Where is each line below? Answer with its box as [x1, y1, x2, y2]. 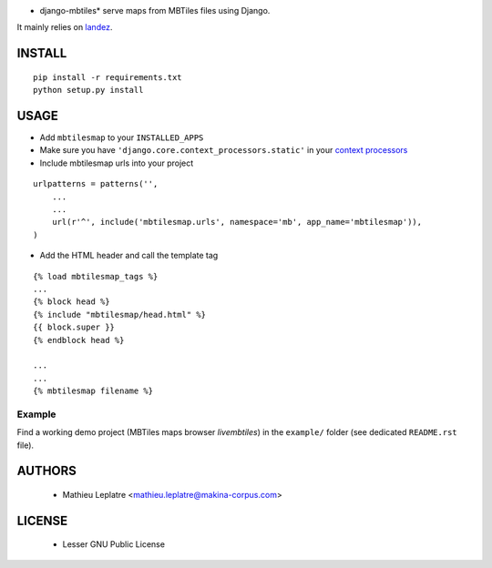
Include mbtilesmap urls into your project [39, 157, 194, 168]
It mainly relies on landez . [16, 22, 113, 33]
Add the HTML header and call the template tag [39, 250, 219, 261]
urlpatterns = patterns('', [33, 178, 159, 189]
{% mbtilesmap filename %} [33, 386, 154, 396]
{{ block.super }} [33, 322, 116, 332]
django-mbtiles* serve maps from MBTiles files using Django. [39, 5, 271, 15]
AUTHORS [16, 463, 77, 479]
